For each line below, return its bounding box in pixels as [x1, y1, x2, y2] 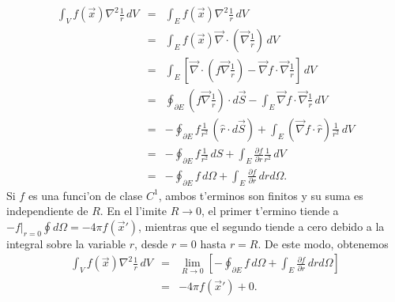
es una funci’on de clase [28, 187, 143, 203]
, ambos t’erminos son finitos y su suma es [158, 187, 363, 203]
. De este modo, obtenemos [258, 235, 389, 251]
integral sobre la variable [6, 235, 126, 251]
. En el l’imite [100, 202, 167, 219]
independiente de [6, 202, 88, 219]
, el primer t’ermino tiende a [201, 202, 339, 219]
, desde [134, 235, 168, 251]
